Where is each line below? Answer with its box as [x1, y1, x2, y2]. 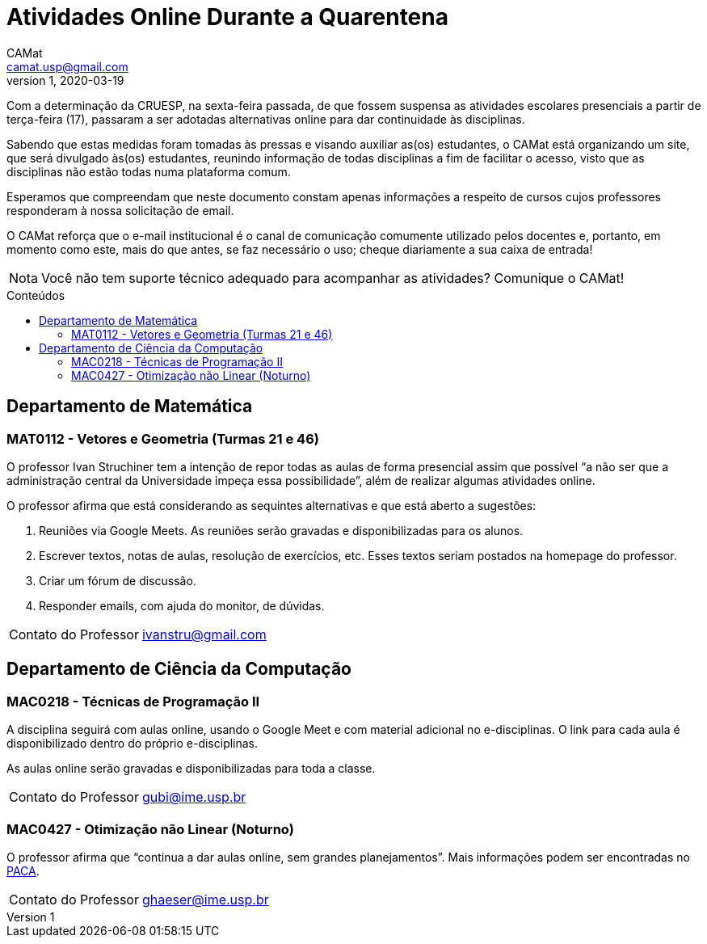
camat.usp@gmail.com [6, 59, 128, 74]
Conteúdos [6, 288, 65, 302]
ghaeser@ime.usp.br [141, 891, 269, 908]
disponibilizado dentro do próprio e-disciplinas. [6, 736, 259, 751]
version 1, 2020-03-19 [6, 73, 124, 87]
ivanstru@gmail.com [141, 626, 267, 643]
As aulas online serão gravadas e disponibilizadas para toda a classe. [6, 761, 376, 776]
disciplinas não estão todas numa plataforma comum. [6, 164, 291, 179]
